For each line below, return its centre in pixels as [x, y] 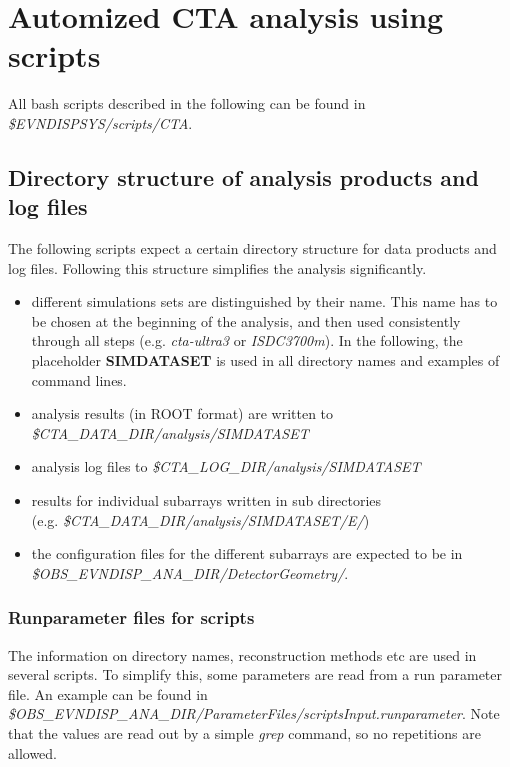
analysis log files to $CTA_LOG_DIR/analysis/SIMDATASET [226, 466]
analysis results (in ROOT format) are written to [182, 413]
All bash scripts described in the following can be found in [187, 103]
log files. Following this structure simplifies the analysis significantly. [217, 267]
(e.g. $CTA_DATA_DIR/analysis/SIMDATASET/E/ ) [200, 519]
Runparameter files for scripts [131, 617]
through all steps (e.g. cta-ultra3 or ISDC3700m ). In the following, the [247, 340]
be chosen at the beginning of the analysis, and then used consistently [246, 320]
